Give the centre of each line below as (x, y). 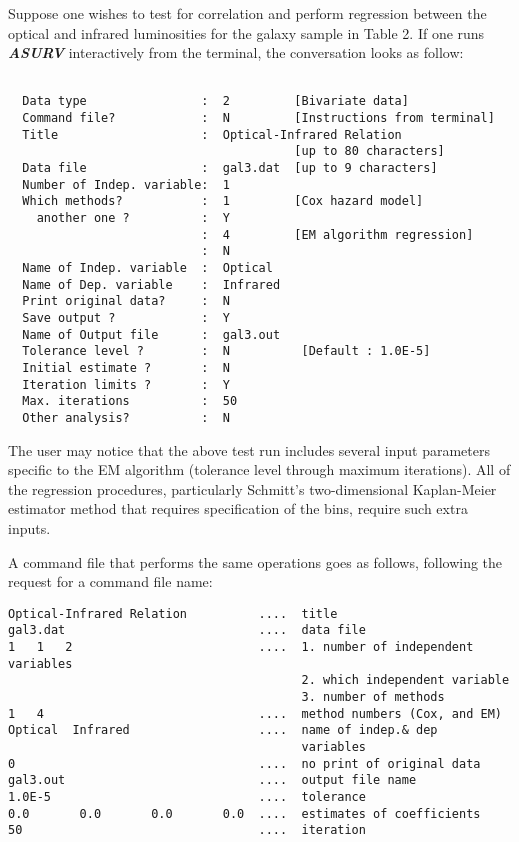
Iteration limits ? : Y (126, 384)
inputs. (29, 527)
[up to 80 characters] (369, 151)
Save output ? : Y (126, 317)
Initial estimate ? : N (126, 367)
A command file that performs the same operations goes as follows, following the (255, 561)
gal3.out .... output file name (212, 780)
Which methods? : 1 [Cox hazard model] (223, 201)
